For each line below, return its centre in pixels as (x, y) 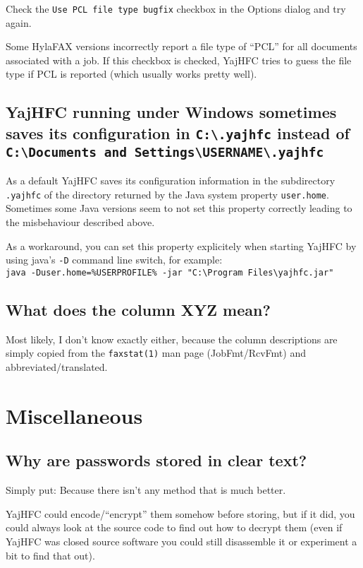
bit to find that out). (50, 555)
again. (19, 22)
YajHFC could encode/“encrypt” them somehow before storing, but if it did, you (180, 513)
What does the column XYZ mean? (138, 309)
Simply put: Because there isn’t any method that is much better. (146, 490)
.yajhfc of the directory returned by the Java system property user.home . (167, 194)
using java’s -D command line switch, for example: (114, 260)
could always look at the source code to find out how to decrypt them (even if (174, 527)
